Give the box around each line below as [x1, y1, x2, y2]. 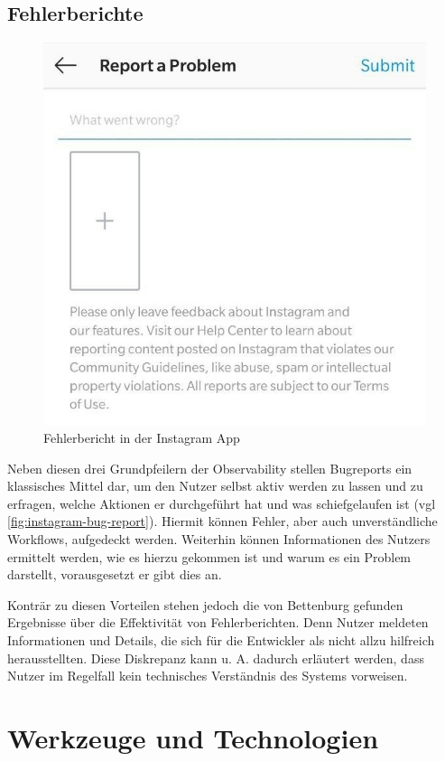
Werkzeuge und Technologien [7, 719, 379, 756]
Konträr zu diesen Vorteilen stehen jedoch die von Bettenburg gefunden [7, 595, 403, 614]
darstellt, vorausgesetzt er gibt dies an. [7, 565, 222, 584]
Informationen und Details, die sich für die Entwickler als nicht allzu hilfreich [7, 631, 435, 650]
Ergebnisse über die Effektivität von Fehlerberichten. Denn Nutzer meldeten [7, 613, 429, 632]
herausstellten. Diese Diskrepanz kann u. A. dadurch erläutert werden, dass [7, 648, 424, 667]
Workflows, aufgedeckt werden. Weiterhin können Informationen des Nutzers [7, 530, 431, 549]
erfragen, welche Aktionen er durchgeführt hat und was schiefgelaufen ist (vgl [7, 493, 436, 512]
